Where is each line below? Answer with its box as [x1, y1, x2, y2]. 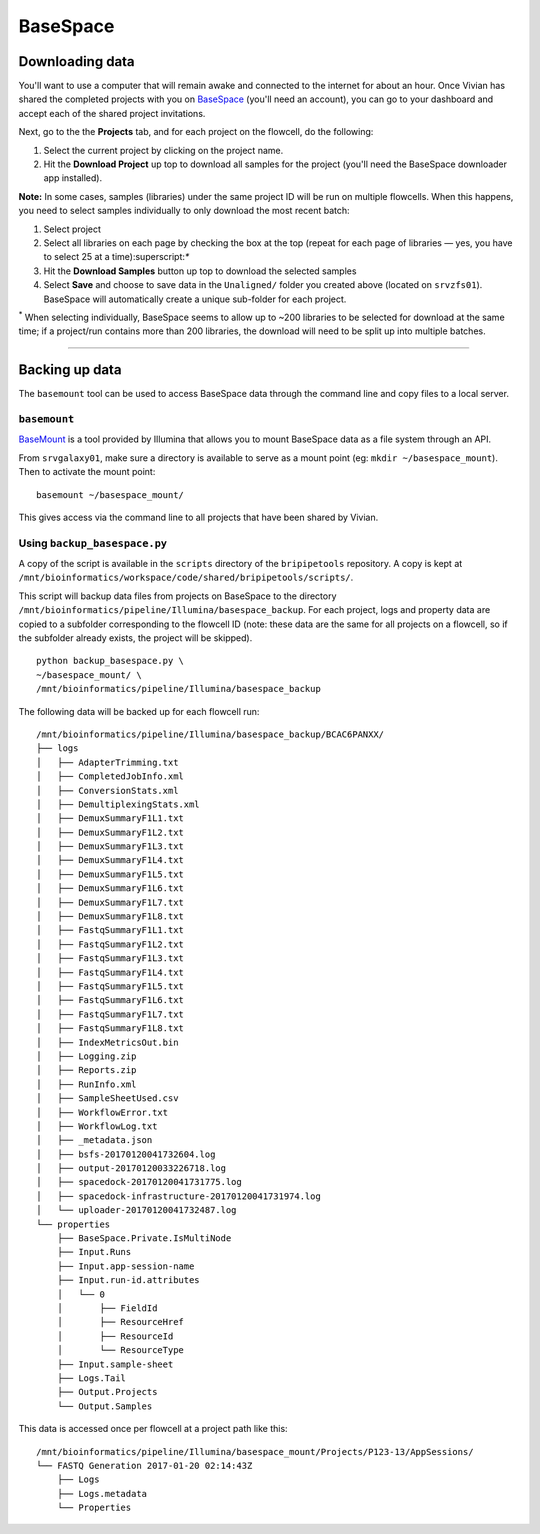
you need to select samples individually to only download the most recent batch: [18, 205, 350, 217]
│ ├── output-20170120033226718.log [36, 1163, 227, 1174]
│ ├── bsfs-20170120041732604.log [36, 1148, 216, 1160]
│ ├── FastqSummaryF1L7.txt [36, 1008, 185, 1020]
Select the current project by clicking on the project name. [43, 144, 284, 156]
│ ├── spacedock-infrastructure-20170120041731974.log [36, 1190, 322, 1202]
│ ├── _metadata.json [36, 1135, 153, 1146]
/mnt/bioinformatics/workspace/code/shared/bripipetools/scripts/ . [18, 571, 354, 584]
